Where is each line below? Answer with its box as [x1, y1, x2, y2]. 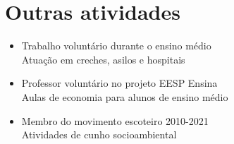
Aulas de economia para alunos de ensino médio [21, 89, 228, 104]
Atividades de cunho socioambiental [21, 127, 177, 142]
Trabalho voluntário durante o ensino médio [21, 38, 211, 53]
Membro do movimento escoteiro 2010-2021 [21, 113, 209, 128]
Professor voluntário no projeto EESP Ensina [21, 76, 218, 90]
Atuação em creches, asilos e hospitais [21, 52, 185, 66]
